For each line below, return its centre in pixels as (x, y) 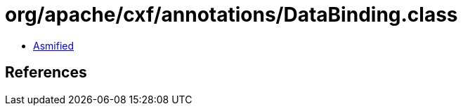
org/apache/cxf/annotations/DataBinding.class (231, 15)
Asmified (54, 45)
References (46, 73)
